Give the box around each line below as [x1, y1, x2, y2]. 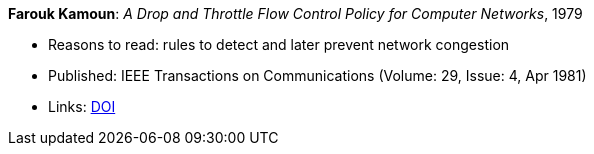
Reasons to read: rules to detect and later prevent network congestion [48, 36, 510, 53]
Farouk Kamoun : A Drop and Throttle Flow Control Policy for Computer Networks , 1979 [8, 5, 583, 22]
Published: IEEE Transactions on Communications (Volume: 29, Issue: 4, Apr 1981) [48, 67, 587, 84]
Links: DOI [48, 98, 116, 115]
